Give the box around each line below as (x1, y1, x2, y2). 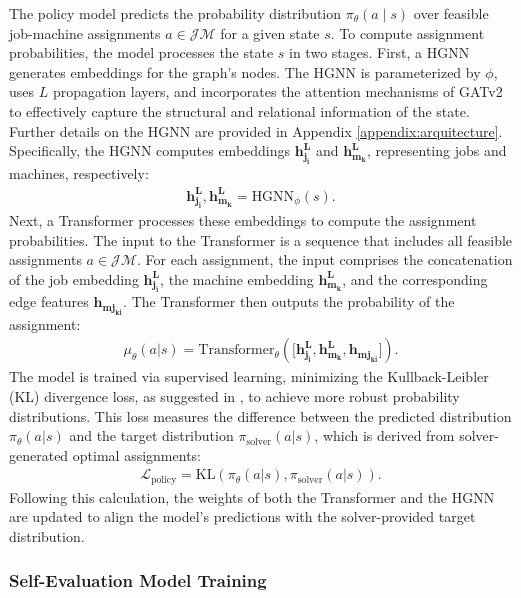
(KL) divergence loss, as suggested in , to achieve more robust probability (9, 385, 460, 406)
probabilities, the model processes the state (9, 42, 274, 63)
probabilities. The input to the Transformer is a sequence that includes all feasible (9, 229, 513, 250)
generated (9, 444, 69, 465)
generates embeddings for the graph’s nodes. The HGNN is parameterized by (9, 61, 481, 82)
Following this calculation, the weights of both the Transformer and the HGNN (9, 486, 495, 507)
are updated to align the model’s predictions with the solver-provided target (9, 506, 476, 527)
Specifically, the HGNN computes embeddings (9, 140, 291, 161)
